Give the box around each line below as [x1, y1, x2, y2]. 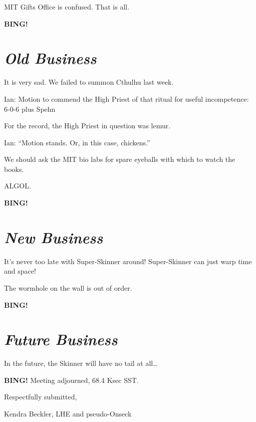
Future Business [4, 329, 118, 350]
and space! [4, 266, 36, 276]
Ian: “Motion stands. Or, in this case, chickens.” [4, 137, 150, 147]
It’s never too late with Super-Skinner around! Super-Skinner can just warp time [4, 256, 252, 266]
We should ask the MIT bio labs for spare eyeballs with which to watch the [4, 154, 235, 164]
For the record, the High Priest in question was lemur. [4, 120, 171, 131]
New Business [4, 227, 103, 248]
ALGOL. [4, 180, 31, 191]
